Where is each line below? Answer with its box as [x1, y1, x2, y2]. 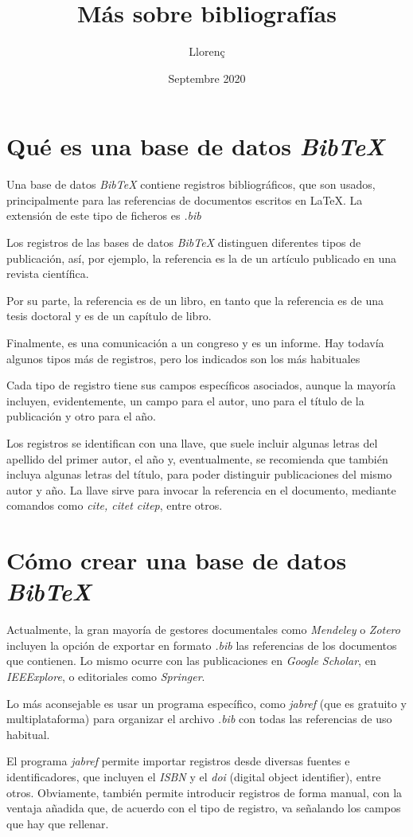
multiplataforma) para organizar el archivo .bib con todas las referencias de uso [6, 710, 392, 727]
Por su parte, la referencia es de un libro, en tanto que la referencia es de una [6, 291, 384, 308]
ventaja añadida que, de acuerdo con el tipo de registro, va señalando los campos [6, 800, 401, 816]
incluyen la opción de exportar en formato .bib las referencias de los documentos [6, 636, 397, 653]
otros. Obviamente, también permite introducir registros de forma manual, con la [6, 784, 403, 800]
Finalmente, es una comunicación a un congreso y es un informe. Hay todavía [6, 334, 384, 350]
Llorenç [189, 43, 225, 60]
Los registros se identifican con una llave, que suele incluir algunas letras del [6, 434, 378, 451]
